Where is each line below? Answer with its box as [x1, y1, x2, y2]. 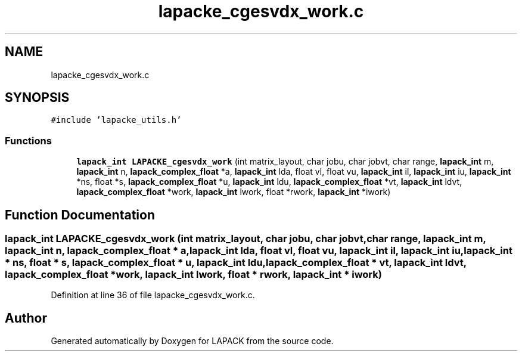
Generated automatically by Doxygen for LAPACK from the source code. [51, 336, 334, 346]
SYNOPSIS [5, 90, 70, 106]
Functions [5, 134, 52, 147]
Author [5, 310, 47, 326]
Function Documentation [5, 207, 155, 222]
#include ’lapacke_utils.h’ [51, 115, 182, 125]
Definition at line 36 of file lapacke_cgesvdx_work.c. [51, 290, 255, 301]
